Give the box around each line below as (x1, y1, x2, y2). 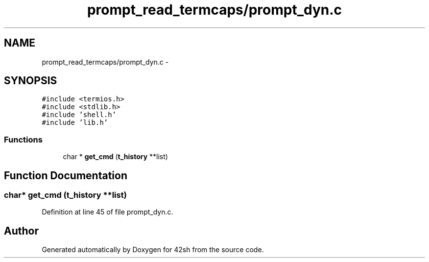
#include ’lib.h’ (42, 119, 108, 127)
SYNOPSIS (4, 74, 57, 87)
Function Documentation (4, 169, 127, 182)
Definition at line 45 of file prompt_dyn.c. (42, 208, 173, 216)
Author (4, 224, 39, 237)
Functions (4, 134, 43, 144)
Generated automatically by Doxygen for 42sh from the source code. (42, 245, 264, 254)
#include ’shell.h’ (42, 111, 117, 119)
